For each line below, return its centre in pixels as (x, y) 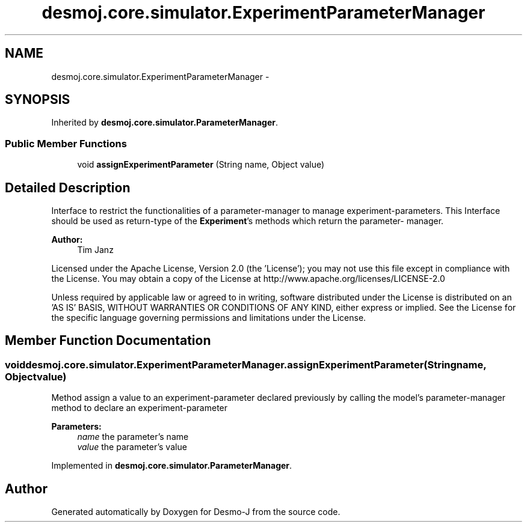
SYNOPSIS (38, 100)
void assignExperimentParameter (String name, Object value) (201, 165)
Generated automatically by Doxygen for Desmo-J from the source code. (196, 512)
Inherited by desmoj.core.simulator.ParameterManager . (165, 123)
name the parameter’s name (133, 437)
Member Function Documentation (108, 341)
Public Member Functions (66, 143)
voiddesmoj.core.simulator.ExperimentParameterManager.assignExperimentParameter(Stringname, (246, 364)
